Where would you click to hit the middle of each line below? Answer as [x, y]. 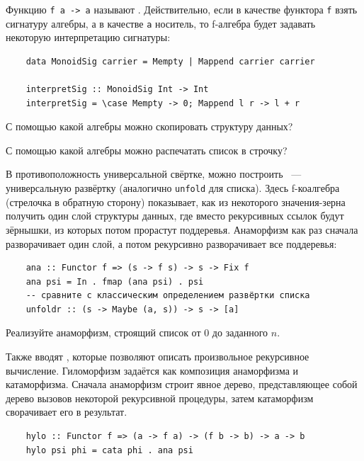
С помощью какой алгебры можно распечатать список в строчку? [147, 150]
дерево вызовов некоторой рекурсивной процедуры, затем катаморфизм [160, 398]
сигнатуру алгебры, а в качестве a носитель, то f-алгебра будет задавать [161, 23]
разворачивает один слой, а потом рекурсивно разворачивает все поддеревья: [171, 243]
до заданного [240, 332]
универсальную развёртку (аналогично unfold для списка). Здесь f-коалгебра [173, 188]
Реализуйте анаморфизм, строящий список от [103, 332]
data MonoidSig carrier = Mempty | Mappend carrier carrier [170, 61]
